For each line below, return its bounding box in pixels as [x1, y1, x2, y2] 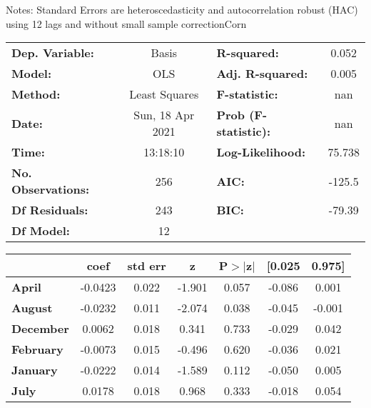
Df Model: [11, 222, 70, 239]
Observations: [11, 181, 90, 198]
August [11, 299, 53, 317]
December [11, 320, 69, 337]
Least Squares [129, 86, 199, 103]
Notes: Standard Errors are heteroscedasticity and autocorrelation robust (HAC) [6, 2, 358, 16]
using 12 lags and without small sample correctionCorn [6, 16, 247, 31]
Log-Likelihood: [216, 144, 306, 161]
